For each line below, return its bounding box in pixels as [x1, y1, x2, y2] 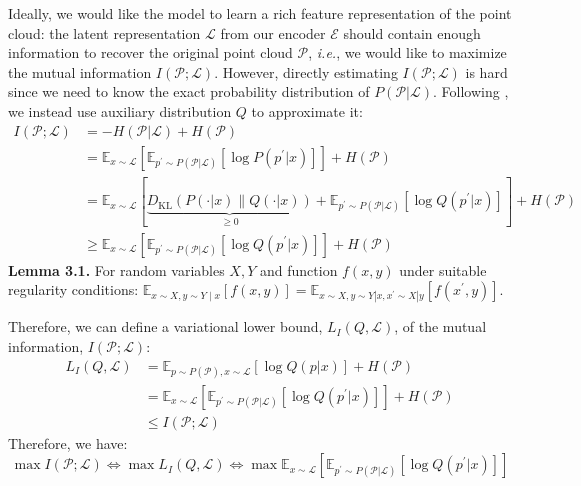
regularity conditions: [8, 279, 139, 300]
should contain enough [343, 22, 481, 43]
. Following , [433, 81, 509, 102]
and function [259, 259, 338, 280]
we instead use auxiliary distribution [8, 100, 232, 121]
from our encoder [220, 22, 326, 43]
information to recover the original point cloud [8, 42, 293, 63]
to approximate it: [251, 100, 363, 121]
